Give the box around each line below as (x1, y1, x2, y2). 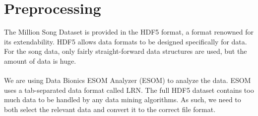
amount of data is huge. (4, 55, 76, 66)
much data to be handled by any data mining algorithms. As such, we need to (4, 94, 241, 105)
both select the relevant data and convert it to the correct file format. (4, 104, 216, 114)
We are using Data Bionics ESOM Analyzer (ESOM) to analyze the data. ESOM (4, 75, 251, 85)
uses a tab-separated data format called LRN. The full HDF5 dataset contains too (4, 84, 254, 95)
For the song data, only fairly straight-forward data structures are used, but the (4, 46, 247, 56)
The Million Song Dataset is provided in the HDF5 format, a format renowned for (4, 27, 254, 37)
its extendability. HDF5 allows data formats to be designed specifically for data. (4, 36, 247, 46)
